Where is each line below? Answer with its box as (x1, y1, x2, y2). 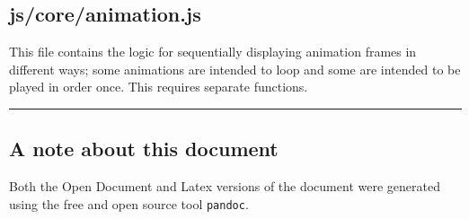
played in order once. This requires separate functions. (9, 77, 308, 96)
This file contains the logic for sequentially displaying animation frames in (9, 42, 417, 61)
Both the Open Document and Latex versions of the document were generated (9, 177, 440, 196)
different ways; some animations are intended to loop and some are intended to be (9, 59, 461, 78)
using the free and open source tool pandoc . (9, 194, 249, 213)
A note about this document (9, 135, 279, 162)
